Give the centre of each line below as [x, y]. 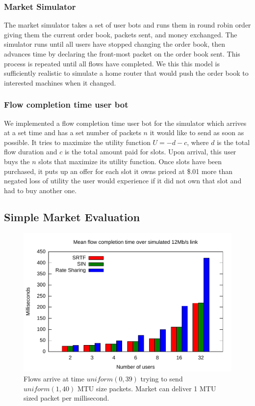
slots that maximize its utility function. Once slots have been [130, 161]
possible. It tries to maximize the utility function [77, 142]
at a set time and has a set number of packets [73, 132]
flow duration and [31, 152]
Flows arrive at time [54, 378]
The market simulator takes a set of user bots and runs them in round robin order [127, 25]
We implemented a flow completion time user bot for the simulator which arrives [125, 123]
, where [198, 142]
